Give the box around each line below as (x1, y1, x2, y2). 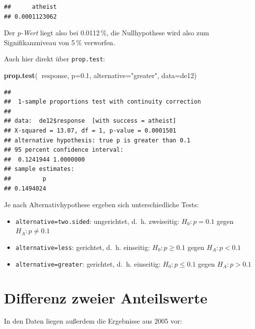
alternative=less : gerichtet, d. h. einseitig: (15, 242, 150, 252)
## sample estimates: (4, 165, 75, 173)
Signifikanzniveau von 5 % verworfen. (4, 37, 115, 47)
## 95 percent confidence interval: (4, 146, 124, 154)
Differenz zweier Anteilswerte (4, 287, 208, 307)
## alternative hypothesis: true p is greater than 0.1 (4, 137, 191, 144)
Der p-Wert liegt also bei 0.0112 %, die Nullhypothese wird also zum (4, 27, 209, 38)
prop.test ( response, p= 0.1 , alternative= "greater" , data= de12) (4, 70, 197, 81)
